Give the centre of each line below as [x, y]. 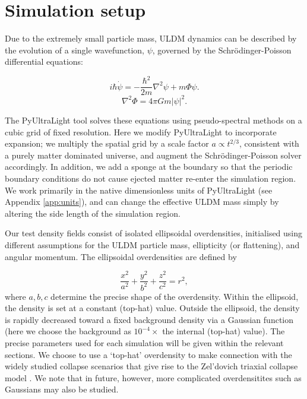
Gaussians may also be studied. [62, 389]
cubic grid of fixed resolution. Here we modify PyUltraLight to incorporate [141, 132]
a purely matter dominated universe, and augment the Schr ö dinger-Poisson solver [153, 155]
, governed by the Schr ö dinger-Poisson [222, 50]
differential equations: [44, 61]
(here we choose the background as [68, 331]
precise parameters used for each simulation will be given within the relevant [144, 342]
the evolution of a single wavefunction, [75, 50]
